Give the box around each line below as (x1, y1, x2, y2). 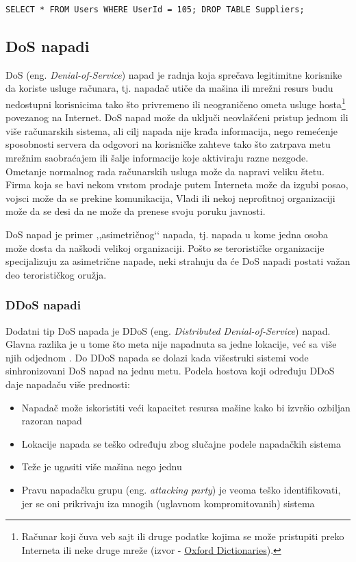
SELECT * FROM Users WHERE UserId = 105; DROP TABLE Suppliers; (5, 5, 305, 14)
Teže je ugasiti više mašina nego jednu (21, 459, 182, 474)
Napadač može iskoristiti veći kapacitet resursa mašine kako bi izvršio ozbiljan (21, 400, 351, 414)
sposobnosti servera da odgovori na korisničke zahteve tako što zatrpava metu (5, 137, 331, 151)
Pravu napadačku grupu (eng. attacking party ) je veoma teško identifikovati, (21, 482, 341, 496)
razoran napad (21, 413, 82, 428)
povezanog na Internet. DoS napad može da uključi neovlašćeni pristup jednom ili (5, 110, 348, 125)
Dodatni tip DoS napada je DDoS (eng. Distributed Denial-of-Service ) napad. (5, 323, 331, 337)
